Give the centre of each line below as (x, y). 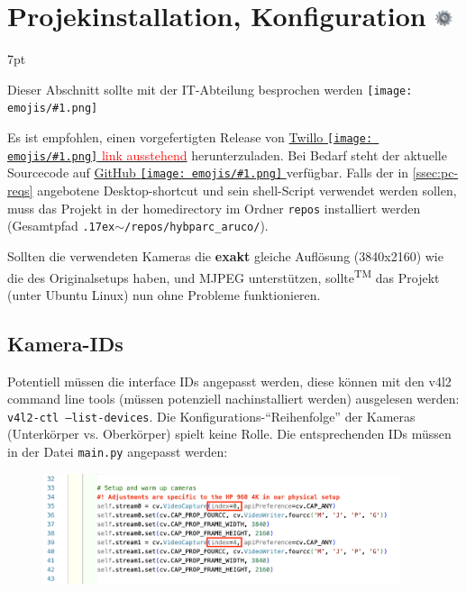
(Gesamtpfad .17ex (61, 226)
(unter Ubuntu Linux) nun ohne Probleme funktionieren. (164, 294)
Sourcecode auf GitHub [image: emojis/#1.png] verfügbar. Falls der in (208, 173)
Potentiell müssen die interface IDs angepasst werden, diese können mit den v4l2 (229, 381)
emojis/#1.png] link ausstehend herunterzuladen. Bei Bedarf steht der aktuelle (227, 155)
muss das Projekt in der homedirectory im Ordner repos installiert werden (214, 208)
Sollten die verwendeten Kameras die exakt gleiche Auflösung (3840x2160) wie (225, 255)
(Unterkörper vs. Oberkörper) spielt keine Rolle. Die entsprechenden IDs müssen (229, 434)
